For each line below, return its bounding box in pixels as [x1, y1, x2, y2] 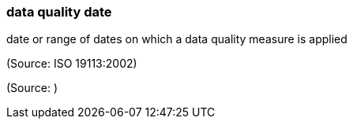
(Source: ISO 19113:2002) [6, 57, 137, 71]
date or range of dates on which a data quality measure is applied [6, 32, 347, 46]
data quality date [6, 4, 112, 20]
